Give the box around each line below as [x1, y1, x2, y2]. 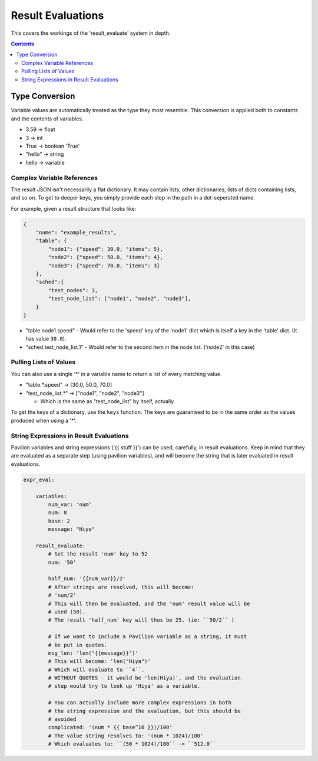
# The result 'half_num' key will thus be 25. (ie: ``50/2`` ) [48, 617, 235, 623]
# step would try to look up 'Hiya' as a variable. [48, 682, 201, 690]
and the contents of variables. [11, 115, 84, 122]
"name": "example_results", [35, 229, 117, 236]
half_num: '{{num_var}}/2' [48, 576, 126, 582]
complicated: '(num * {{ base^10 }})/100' [48, 724, 173, 731]
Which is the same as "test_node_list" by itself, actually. [40, 398, 175, 405]
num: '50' [48, 558, 77, 566]
